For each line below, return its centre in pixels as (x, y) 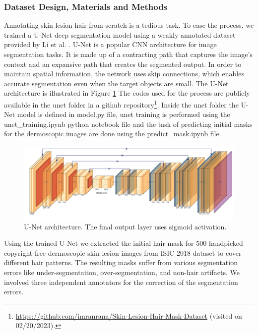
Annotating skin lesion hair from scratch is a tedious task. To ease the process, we (129, 25)
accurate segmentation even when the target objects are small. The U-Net (116, 83)
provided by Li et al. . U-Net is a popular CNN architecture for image (110, 44)
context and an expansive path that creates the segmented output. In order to (123, 64)
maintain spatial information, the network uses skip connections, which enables (124, 74)
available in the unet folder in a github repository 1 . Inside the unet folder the (121, 104)
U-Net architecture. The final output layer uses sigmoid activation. (125, 226)
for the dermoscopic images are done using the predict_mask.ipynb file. (113, 134)
